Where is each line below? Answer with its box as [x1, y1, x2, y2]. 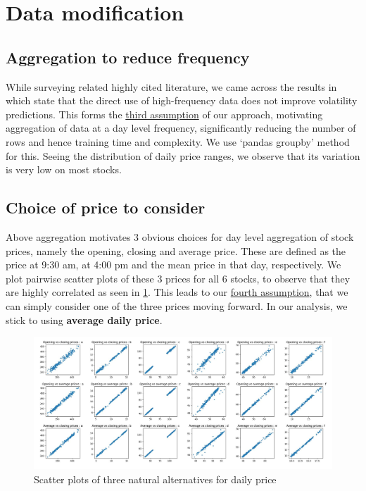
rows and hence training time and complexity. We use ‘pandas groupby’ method [6, 134, 350, 149]
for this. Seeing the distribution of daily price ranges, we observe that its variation [6, 148, 360, 163]
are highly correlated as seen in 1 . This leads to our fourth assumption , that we [6, 285, 348, 299]
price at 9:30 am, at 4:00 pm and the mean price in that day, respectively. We [6, 257, 341, 272]
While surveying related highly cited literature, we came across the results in [6, 79, 337, 94]
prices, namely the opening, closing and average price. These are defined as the [6, 243, 346, 258]
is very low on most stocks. [6, 162, 122, 177]
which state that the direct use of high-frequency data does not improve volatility [6, 93, 358, 108]
